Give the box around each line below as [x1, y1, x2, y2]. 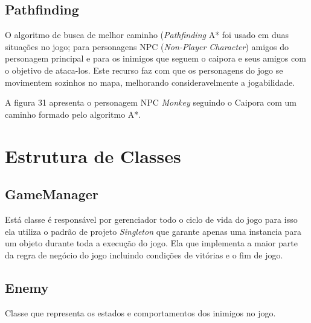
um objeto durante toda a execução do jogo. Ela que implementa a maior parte [5, 237, 298, 249]
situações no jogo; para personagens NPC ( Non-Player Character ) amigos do [5, 40, 289, 53]
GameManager [5, 185, 98, 203]
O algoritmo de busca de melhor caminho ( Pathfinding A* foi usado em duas [5, 28, 289, 41]
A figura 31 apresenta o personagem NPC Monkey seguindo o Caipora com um [5, 96, 297, 109]
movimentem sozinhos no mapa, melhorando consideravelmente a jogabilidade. [5, 75, 295, 88]
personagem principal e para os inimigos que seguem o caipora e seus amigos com [5, 52, 306, 65]
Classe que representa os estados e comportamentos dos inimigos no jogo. [5, 306, 276, 319]
